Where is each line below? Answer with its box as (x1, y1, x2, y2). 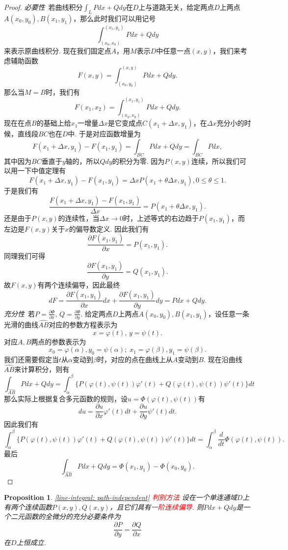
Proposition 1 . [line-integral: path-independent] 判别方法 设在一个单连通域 (4, 492, 237, 502)
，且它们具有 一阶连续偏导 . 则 (109, 501, 204, 512)
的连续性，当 (58, 212, 100, 223)
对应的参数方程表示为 (49, 319, 118, 330)
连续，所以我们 (191, 156, 239, 166)
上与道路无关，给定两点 (138, 2, 214, 12)
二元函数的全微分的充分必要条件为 (10, 511, 121, 522)
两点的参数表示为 (31, 336, 86, 346)
